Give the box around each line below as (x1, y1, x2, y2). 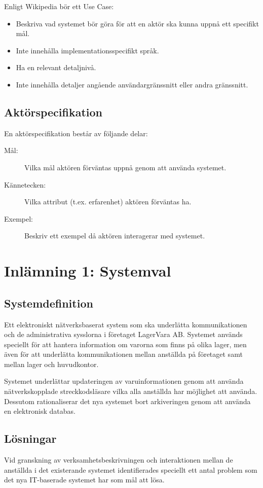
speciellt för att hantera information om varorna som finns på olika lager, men (4, 339, 247, 349)
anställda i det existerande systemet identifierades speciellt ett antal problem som (4, 464, 257, 475)
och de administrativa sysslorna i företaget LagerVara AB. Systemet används (4, 329, 243, 340)
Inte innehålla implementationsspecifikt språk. (16, 45, 159, 55)
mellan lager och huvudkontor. (4, 358, 99, 369)
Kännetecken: (4, 179, 46, 190)
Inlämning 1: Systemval (4, 260, 171, 281)
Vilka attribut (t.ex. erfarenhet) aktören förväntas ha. (24, 196, 192, 207)
